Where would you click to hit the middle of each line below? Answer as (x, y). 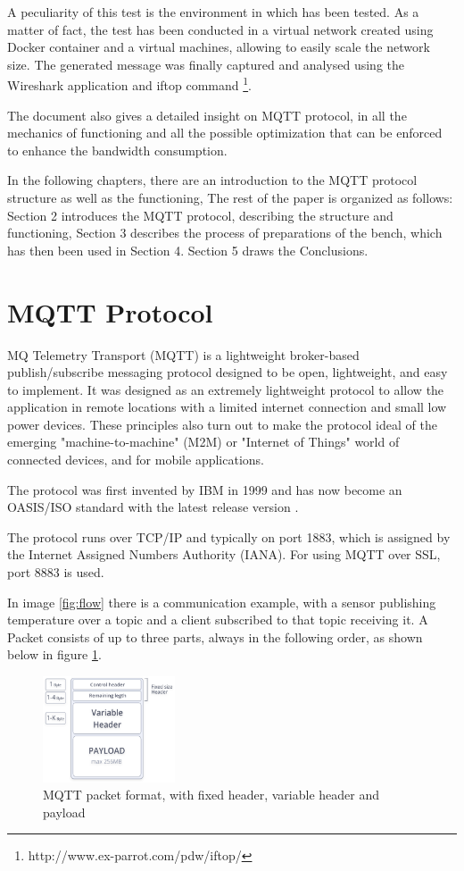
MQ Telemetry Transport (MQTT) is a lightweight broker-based (183, 354)
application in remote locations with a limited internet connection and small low (227, 407)
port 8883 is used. (56, 572)
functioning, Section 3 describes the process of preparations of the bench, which (225, 233)
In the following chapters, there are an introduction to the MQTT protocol (212, 180)
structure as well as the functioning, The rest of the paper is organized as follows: (230, 197)
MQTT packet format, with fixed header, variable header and (211, 795)
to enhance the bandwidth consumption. (117, 150)
